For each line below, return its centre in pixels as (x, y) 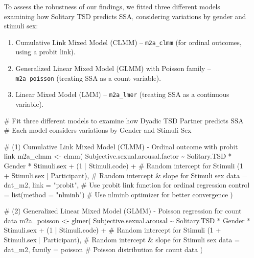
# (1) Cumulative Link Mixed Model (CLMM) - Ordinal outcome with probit (121, 146)
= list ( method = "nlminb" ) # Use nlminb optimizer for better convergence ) (118, 194)
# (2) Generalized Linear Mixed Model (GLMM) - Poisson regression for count (123, 211)
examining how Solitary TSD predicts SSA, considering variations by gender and (125, 16)
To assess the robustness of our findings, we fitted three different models (112, 6)
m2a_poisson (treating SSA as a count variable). (88, 78)
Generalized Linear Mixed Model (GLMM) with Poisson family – (113, 68)
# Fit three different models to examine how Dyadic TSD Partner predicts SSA (124, 120)
